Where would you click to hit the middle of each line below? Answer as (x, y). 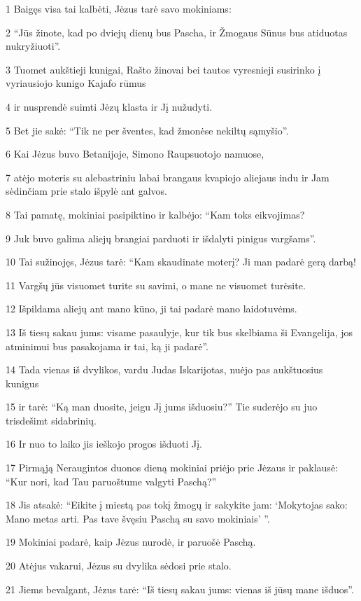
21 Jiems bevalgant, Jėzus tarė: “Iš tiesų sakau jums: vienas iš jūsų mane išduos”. (180, 589)
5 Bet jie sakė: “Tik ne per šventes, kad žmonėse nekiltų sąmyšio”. (147, 130)
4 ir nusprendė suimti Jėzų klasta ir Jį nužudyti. (109, 106)
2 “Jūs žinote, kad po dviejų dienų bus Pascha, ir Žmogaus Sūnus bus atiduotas (177, 32)
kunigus (22, 383)
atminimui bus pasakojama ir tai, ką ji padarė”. (107, 346)
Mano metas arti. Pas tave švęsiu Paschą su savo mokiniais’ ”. (138, 518)
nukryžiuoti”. (33, 46)
